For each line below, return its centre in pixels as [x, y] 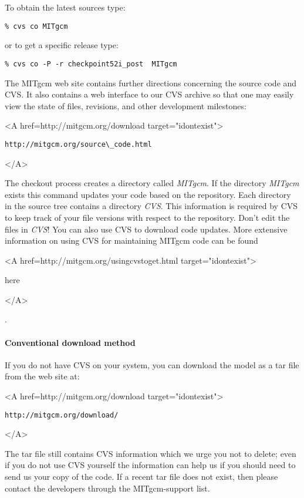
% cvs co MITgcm [36, 26]
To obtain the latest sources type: [65, 7]
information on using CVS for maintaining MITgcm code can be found [131, 240]
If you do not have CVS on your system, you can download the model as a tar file [152, 364]
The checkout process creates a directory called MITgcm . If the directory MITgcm [152, 183]
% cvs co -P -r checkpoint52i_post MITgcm [91, 64]
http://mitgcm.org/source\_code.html [78, 144]
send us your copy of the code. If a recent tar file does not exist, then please [141, 477]
